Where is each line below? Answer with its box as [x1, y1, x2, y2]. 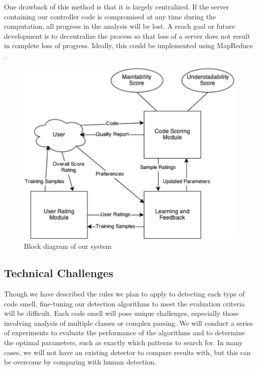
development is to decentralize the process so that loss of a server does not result [4, 30, 251, 41]
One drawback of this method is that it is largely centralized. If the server [4, 1, 229, 11]
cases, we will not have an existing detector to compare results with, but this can [4, 347, 251, 357]
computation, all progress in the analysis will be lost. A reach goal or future [4, 21, 235, 31]
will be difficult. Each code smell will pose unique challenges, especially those [4, 308, 239, 318]
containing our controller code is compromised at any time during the [4, 11, 216, 21]
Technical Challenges [4, 265, 113, 281]
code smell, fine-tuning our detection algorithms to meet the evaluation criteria [4, 298, 245, 308]
